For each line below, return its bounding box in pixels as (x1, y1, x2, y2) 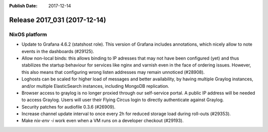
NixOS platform (9, 31, 47, 38)
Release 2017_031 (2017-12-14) (9, 15, 106, 24)
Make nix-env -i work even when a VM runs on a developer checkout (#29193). (21, 118, 184, 124)
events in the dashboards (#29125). (21, 48, 94, 54)
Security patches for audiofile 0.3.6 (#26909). (21, 104, 116, 110)
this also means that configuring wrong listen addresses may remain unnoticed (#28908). (21, 69, 205, 75)
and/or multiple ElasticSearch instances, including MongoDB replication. (21, 83, 170, 89)
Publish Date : (9, 3, 38, 8)
